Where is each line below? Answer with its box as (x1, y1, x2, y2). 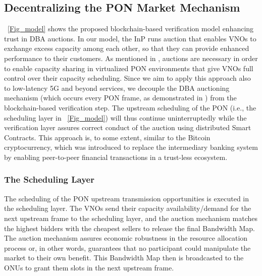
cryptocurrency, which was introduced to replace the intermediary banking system (4, 142, 258, 152)
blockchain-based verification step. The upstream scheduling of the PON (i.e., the (4, 102, 256, 113)
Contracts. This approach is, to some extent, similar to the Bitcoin (4, 132, 211, 142)
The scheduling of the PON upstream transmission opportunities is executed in (4, 193, 249, 203)
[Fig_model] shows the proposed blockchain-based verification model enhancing (8, 23, 254, 34)
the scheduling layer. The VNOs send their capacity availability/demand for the (4, 203, 251, 213)
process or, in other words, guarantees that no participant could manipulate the (4, 242, 251, 253)
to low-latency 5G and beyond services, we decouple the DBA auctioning (4, 82, 230, 93)
